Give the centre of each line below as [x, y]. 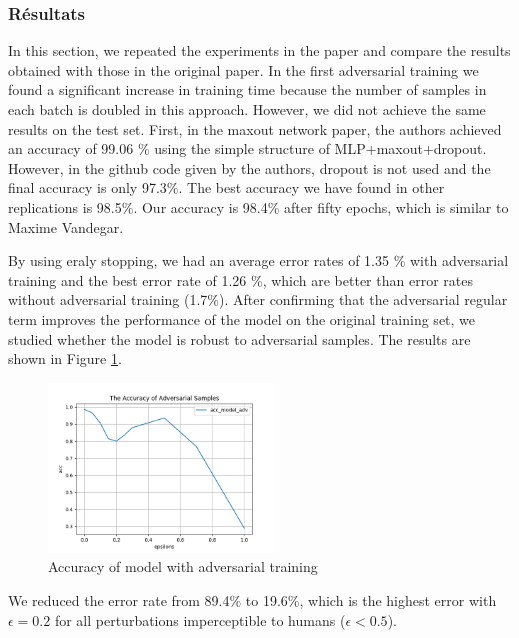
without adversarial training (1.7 [108, 299]
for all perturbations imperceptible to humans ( [200, 619]
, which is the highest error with [398, 599]
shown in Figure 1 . [65, 358]
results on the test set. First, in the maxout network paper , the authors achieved [255, 128]
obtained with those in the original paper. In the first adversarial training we [243, 69]
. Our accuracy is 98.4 [200, 206]
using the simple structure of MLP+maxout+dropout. [320, 148]
